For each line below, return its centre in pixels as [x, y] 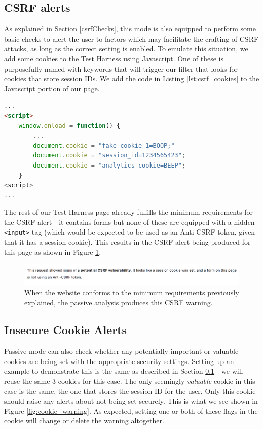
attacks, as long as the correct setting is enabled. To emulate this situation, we [126, 48]
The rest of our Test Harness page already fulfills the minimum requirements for [129, 212]
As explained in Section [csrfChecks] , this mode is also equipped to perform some [130, 29]
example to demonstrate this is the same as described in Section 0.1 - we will [124, 371]
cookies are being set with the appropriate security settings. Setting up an [119, 361]
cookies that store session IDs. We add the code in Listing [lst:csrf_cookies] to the [132, 78]
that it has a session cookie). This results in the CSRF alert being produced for [127, 242]
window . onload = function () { [69, 126]
